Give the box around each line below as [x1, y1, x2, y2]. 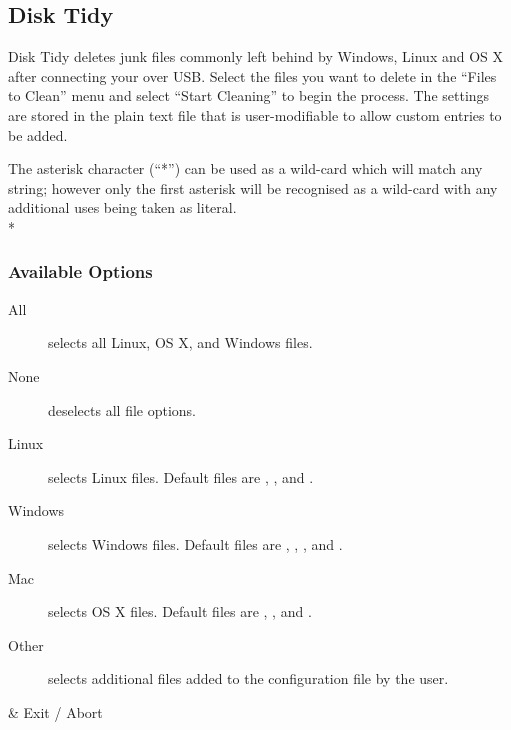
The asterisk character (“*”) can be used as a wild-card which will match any [8, 158, 483, 179]
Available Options [8, 259, 153, 284]
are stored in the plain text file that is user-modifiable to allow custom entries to [8, 104, 502, 125]
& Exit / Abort [8, 701, 103, 722]
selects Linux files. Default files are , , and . [48, 466, 314, 487]
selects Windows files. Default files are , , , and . [48, 533, 343, 554]
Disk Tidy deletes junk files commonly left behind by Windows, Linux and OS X [8, 46, 504, 67]
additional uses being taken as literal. [8, 197, 237, 218]
